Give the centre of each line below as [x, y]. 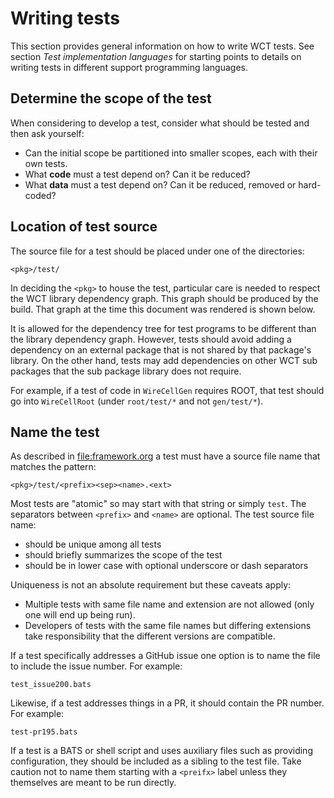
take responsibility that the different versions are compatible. [150, 636]
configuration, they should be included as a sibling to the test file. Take [156, 761]
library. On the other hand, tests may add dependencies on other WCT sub [164, 360]
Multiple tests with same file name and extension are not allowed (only [169, 604]
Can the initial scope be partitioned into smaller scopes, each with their [171, 153]
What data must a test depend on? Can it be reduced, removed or [160, 184]
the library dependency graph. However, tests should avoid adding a [151, 339]
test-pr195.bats [44, 732]
